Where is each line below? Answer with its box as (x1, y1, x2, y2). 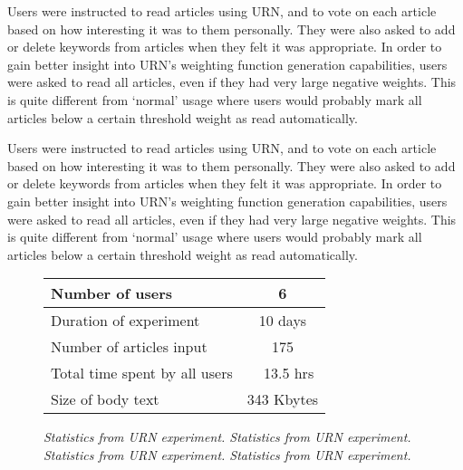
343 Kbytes (246, 388, 319, 410)
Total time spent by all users (51, 362, 233, 384)
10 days (258, 310, 307, 331)
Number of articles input (51, 336, 207, 358)
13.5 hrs (263, 362, 314, 384)
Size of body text (51, 388, 159, 410)
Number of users (51, 283, 173, 304)
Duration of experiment (51, 310, 200, 331)
